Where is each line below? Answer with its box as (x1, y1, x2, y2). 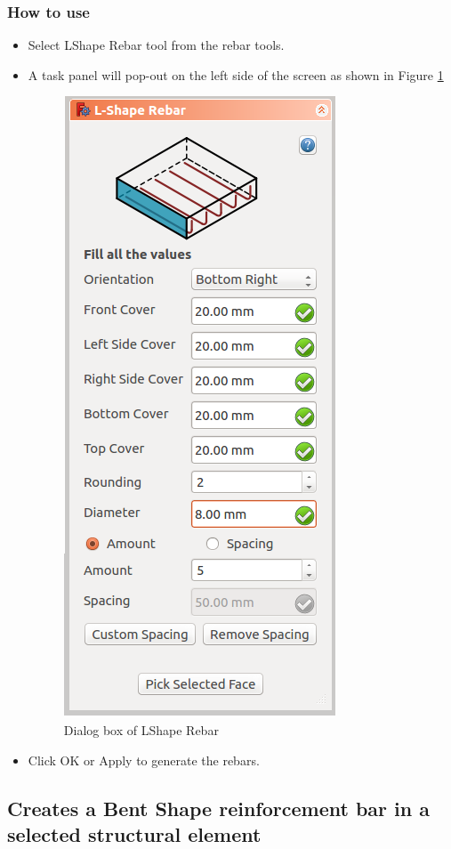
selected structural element (7, 820, 262, 847)
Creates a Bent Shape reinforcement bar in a (7, 794, 430, 821)
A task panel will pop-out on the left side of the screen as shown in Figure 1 (28, 65, 444, 84)
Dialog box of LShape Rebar (63, 721, 219, 739)
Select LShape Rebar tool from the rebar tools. (28, 36, 285, 54)
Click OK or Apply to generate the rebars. (28, 750, 260, 769)
